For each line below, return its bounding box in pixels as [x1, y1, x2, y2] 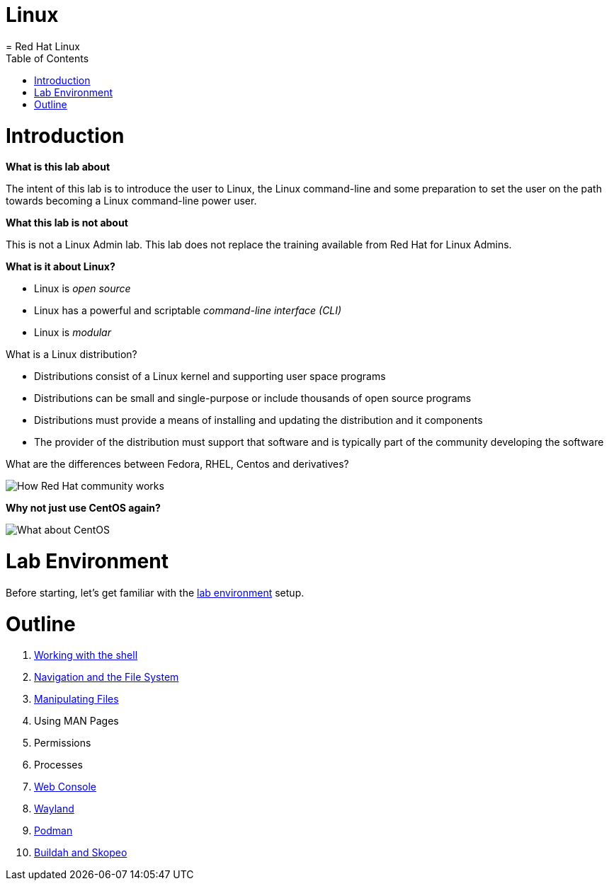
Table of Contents [6, 52, 89, 64]
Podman [34, 824, 73, 837]
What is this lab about [6, 161, 110, 173]
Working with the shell [34, 649, 138, 662]
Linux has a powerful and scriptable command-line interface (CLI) [34, 304, 342, 317]
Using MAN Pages [34, 715, 119, 727]
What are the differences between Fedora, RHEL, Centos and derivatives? [6, 458, 349, 471]
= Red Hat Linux [6, 40, 80, 52]
